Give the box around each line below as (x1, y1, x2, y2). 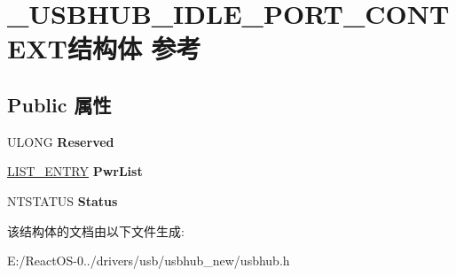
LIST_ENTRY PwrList (7, 162, 143, 180)
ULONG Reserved (7, 132, 114, 150)
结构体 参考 (67, 30, 201, 66)
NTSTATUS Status (7, 191, 118, 210)
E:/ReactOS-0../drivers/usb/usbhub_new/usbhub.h (7, 251, 290, 270)
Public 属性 (7, 90, 112, 118)
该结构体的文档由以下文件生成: (7, 221, 185, 240)
